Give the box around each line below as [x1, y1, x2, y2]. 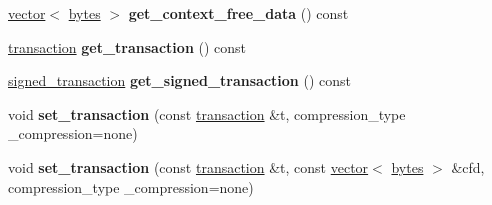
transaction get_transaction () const [8, 36, 247, 57]
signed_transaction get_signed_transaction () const [8, 70, 352, 91]
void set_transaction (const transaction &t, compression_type [8, 103, 406, 124]
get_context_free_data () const [128, 3, 349, 23]
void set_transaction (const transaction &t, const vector [8, 156, 369, 177]
